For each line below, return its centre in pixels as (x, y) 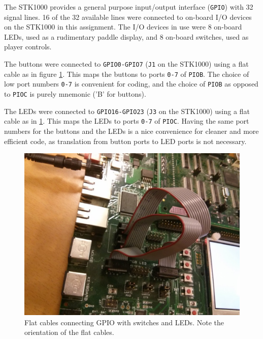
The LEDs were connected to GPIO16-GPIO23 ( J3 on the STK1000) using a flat (127, 111)
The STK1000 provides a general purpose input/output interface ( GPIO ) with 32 (129, 7)
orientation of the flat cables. (69, 332)
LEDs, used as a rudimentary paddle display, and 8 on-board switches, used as (126, 36)
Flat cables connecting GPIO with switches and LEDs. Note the (124, 322)
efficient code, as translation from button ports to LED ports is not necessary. (125, 141)
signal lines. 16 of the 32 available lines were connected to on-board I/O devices (128, 17)
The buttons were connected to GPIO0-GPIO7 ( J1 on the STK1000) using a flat (126, 64)
